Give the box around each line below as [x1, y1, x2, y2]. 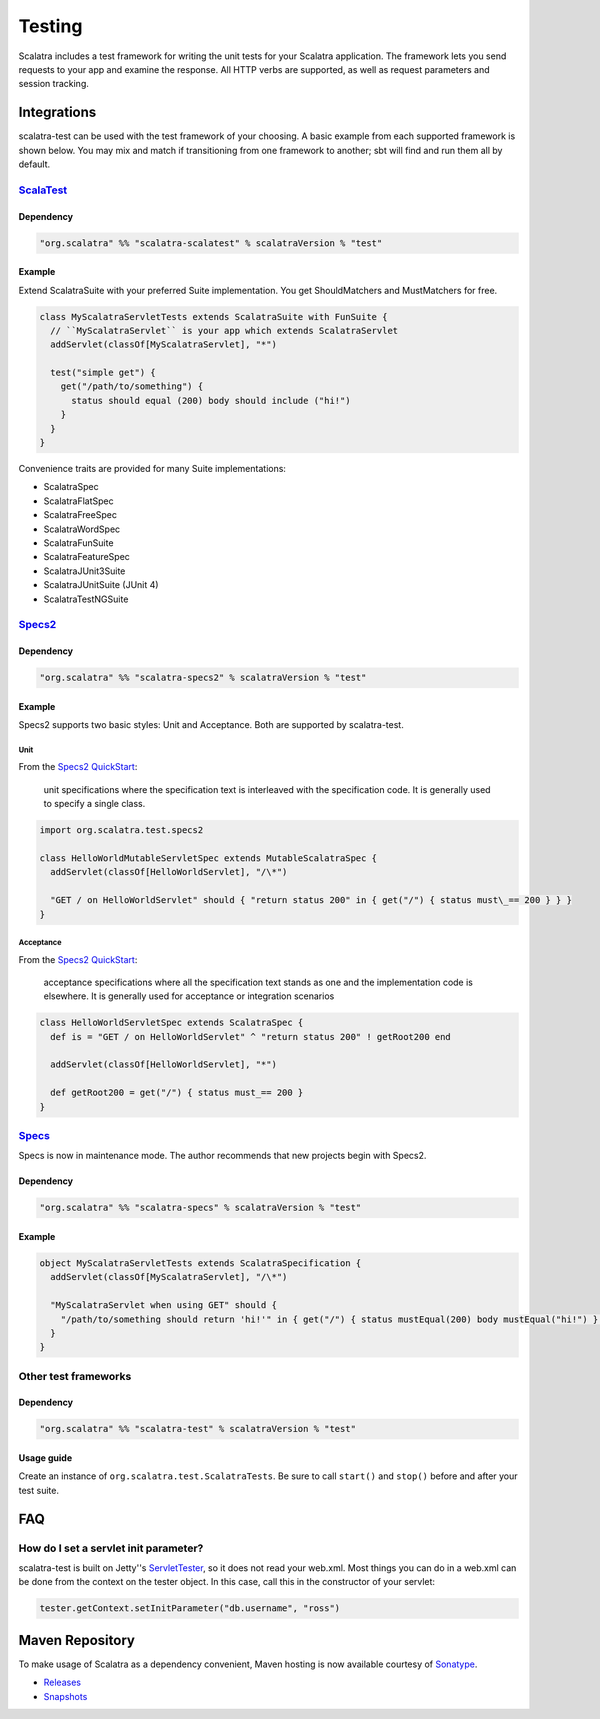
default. [18, 158, 51, 170]
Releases [43, 1676, 82, 1689]
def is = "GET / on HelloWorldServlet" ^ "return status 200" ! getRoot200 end [50, 1031, 452, 1042]
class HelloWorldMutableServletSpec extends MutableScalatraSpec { [39, 853, 378, 864]
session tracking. [18, 78, 89, 90]
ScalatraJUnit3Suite [43, 565, 126, 577]
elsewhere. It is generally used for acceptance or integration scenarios [43, 990, 335, 1002]
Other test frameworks [18, 1369, 132, 1383]
